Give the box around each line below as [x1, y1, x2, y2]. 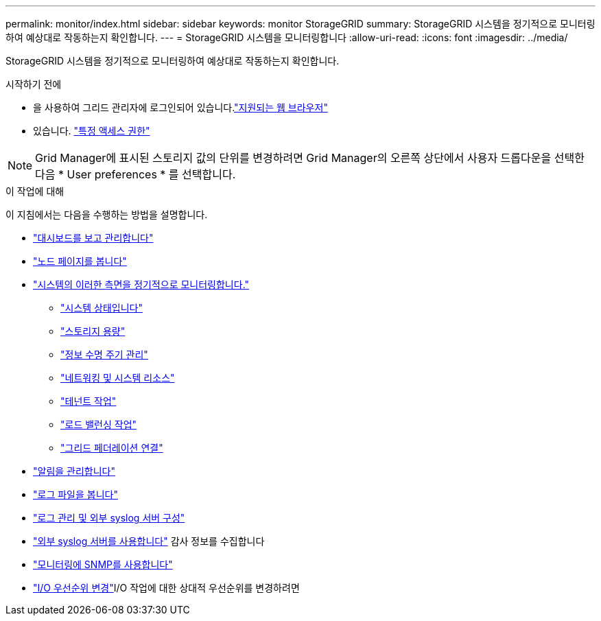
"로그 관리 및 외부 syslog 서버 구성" [33, 512, 185, 524]
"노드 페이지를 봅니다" [33, 255, 127, 267]
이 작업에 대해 [5, 185, 64, 197]
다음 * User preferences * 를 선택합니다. [35, 167, 236, 181]
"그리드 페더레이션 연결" [60, 442, 163, 454]
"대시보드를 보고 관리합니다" [33, 232, 154, 244]
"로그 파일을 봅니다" [33, 489, 118, 500]
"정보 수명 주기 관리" [60, 349, 148, 360]
